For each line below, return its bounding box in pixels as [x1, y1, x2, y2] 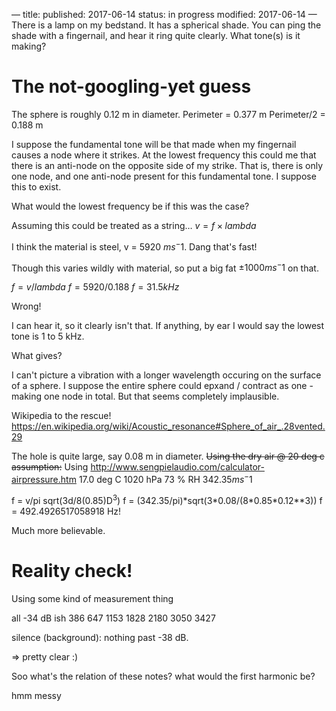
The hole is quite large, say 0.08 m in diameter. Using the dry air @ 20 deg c [11, 450, 325, 463]
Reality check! [11, 559, 133, 582]
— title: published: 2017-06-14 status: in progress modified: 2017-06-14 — [11, 9, 318, 20]
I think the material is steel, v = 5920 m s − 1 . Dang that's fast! [11, 239, 258, 253]
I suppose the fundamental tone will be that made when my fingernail [11, 138, 297, 150]
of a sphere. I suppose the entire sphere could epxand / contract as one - [11, 380, 314, 392]
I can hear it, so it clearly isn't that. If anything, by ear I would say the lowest [11, 320, 325, 332]
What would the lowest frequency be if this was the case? [11, 200, 250, 212]
